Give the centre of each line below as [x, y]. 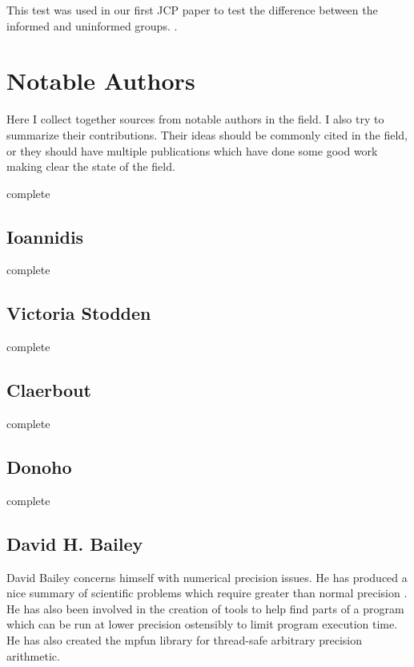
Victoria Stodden [79, 313]
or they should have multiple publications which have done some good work [192, 150]
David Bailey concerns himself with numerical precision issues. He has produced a [207, 577]
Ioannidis [45, 236]
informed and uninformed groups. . [92, 25]
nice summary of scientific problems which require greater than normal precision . [207, 593]
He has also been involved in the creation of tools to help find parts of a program [205, 608]
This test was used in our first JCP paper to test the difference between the [192, 10]
